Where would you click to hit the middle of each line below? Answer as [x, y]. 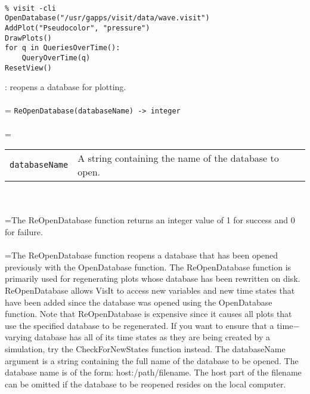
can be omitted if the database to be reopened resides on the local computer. [145, 384]
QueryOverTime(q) [56, 58]
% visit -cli [30, 8]
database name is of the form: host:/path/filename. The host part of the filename [153, 372]
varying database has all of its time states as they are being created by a [138, 337]
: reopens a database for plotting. [66, 87]
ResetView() [28, 68]
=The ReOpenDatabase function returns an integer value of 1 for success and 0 [150, 220]
